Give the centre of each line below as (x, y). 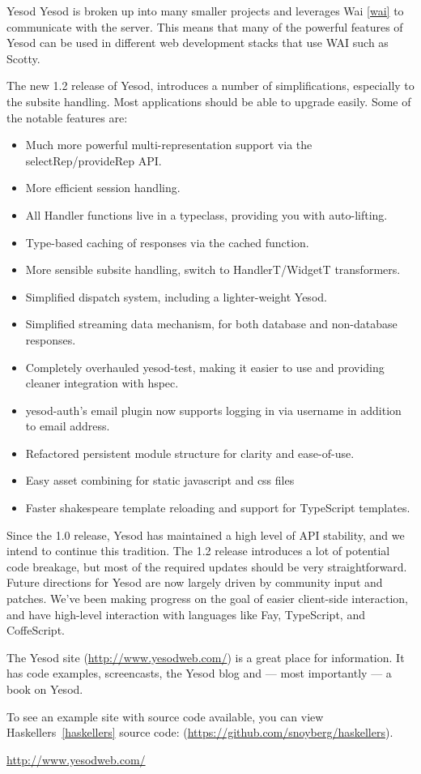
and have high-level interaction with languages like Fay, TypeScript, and (186, 614)
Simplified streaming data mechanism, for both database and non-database (211, 324)
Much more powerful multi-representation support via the (169, 145)
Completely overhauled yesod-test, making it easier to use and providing (205, 367)
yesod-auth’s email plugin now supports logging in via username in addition (213, 410)
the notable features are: (67, 117)
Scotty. (23, 58)
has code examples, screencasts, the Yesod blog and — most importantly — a (199, 673)
